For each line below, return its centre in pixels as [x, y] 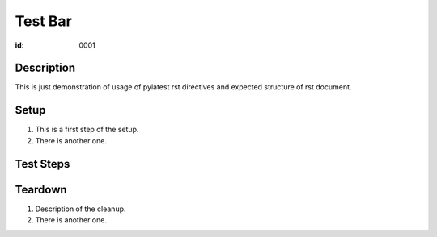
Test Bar [43, 21]
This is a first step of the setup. [87, 130]
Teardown [41, 189]
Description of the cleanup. [81, 209]
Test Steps [42, 164]
